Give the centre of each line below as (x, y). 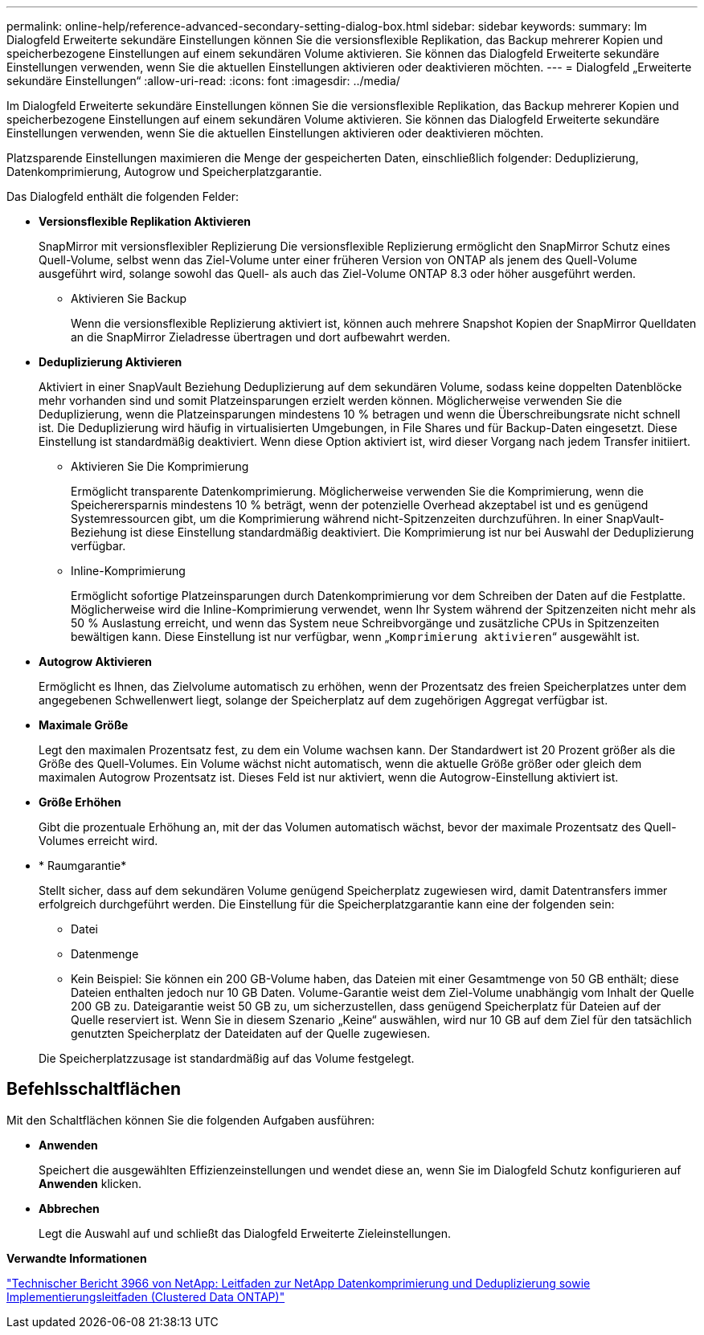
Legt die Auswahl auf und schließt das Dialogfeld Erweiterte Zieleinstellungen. (245, 1233)
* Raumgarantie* (83, 866)
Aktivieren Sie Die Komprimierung (160, 466)
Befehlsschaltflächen (94, 1089)
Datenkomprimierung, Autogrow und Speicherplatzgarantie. (164, 171)
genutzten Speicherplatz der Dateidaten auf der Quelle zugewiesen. (251, 1033)
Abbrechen (69, 1208)
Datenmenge (105, 954)
